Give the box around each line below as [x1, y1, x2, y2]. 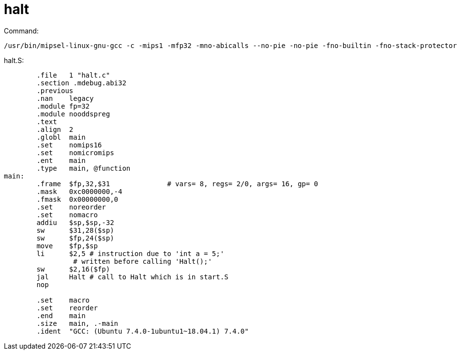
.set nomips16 [36, 141, 102, 149]
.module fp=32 [36, 102, 90, 110]
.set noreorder [36, 203, 106, 211]
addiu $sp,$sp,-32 [36, 218, 114, 226]
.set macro [36, 296, 90, 304]
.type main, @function [36, 164, 131, 172]
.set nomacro [36, 210, 98, 219]
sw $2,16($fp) [36, 265, 110, 273]
